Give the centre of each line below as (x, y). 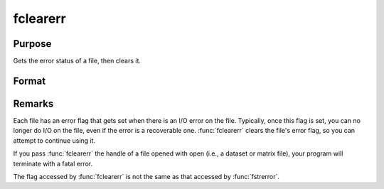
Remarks (33, 103)
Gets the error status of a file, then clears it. (77, 61)
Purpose (32, 44)
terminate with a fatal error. (53, 163)
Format (30, 81)
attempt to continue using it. (54, 140)
